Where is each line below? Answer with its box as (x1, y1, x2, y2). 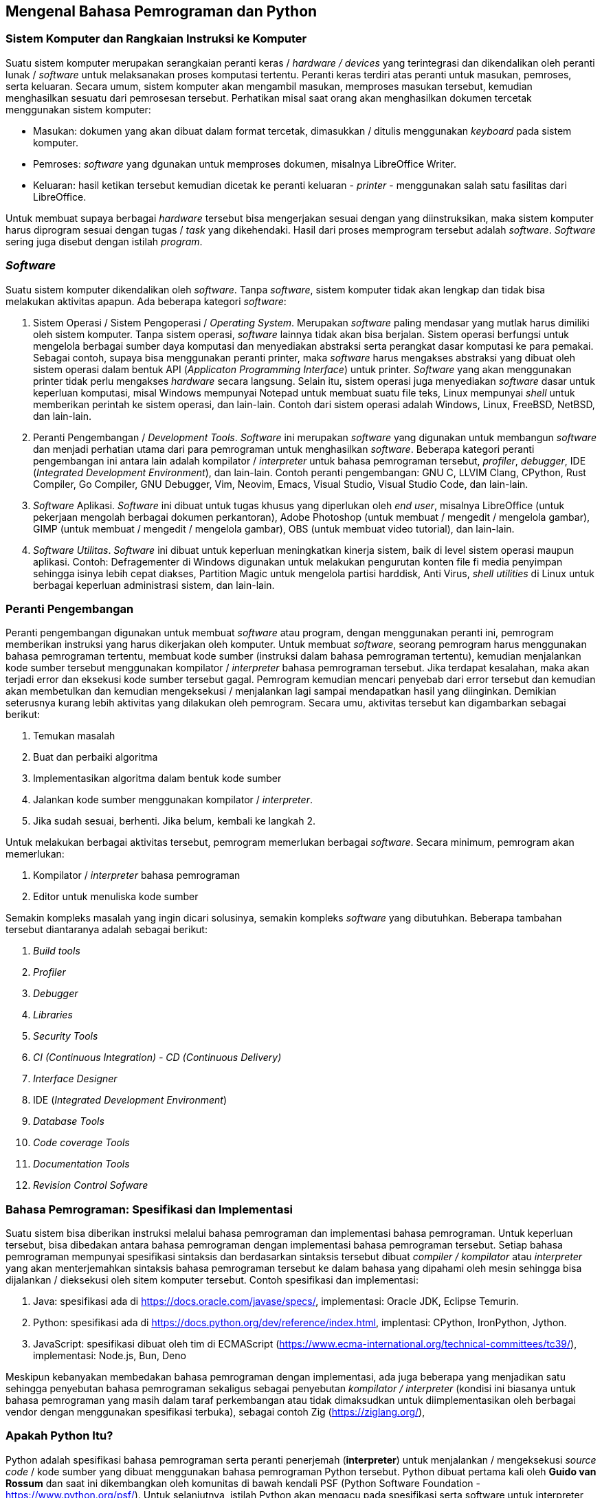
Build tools (33, 945, 80, 957)
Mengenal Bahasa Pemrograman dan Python (5, 3, 317, 20)
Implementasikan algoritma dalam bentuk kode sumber (33, 772, 282, 785)
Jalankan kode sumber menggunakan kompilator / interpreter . (33, 794, 313, 806)
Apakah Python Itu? (5, 1429, 113, 1443)
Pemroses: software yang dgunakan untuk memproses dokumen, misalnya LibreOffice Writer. (33, 157, 456, 170)
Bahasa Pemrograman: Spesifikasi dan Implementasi (5, 1202, 293, 1216)
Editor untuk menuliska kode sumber (33, 891, 199, 903)
